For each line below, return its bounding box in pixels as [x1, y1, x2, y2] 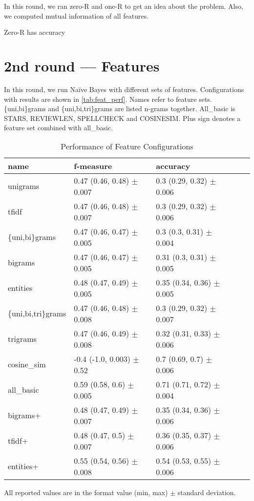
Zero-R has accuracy [4, 27, 65, 37]
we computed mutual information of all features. [4, 10, 149, 21]
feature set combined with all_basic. [4, 122, 113, 133]
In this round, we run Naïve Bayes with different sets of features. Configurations [4, 84, 244, 94]
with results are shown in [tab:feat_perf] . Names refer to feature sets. [4, 94, 212, 104]
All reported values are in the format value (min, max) [4, 487, 168, 497]
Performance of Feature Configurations [61, 140, 193, 152]
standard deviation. [177, 487, 236, 497]
